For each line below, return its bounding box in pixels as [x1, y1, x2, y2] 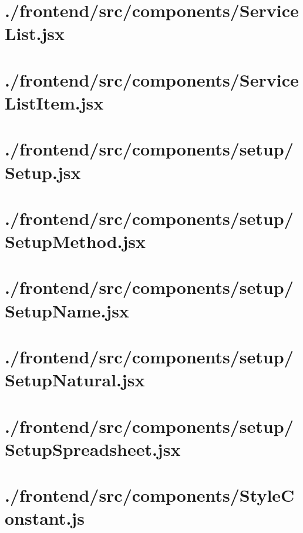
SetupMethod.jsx [5, 229, 146, 253]
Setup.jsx [5, 160, 81, 184]
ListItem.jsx [5, 90, 104, 114]
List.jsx [5, 21, 65, 45]
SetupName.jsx [5, 298, 129, 322]
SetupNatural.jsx [5, 368, 145, 392]
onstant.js [5, 506, 85, 530]
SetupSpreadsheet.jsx [5, 436, 181, 461]
